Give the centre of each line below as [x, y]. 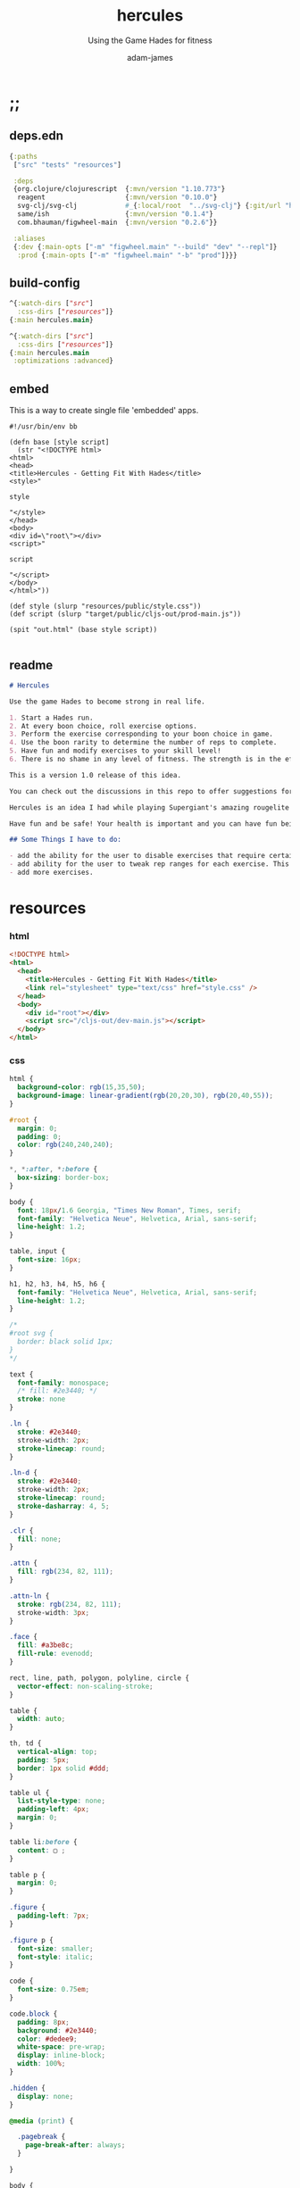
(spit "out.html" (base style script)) [83, 630]
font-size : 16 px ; [50, 1260]
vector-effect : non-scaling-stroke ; [85, 1686]
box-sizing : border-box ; [63, 1178]
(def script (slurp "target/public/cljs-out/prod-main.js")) [125, 614]
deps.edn [37, 136]
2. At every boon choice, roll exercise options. [104, 726]
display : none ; [46, 2096]
